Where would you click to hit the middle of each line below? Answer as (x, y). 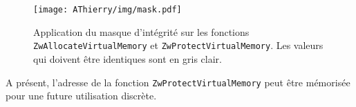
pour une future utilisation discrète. (81, 96)
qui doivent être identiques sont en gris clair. (128, 58)
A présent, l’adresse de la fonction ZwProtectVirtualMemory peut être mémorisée (178, 82)
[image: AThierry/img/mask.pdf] (107, 10)
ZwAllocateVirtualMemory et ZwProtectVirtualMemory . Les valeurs (178, 45)
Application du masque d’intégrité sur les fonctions (141, 31)
